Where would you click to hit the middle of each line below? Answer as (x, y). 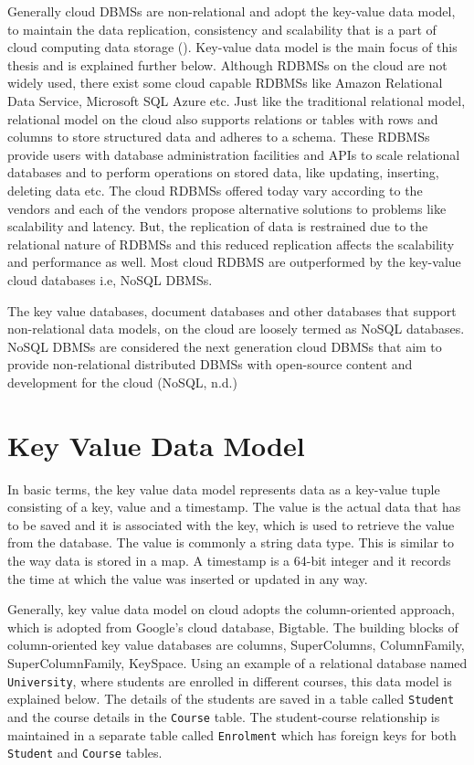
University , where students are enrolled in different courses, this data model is (230, 680)
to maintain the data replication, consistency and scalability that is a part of (222, 29)
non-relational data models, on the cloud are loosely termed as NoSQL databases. (236, 329)
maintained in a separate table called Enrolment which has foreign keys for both (232, 734)
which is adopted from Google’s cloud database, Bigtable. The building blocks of (233, 627)
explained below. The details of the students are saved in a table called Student (231, 699)
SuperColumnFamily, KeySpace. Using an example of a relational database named (237, 662)
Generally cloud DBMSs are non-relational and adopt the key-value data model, (232, 11)
